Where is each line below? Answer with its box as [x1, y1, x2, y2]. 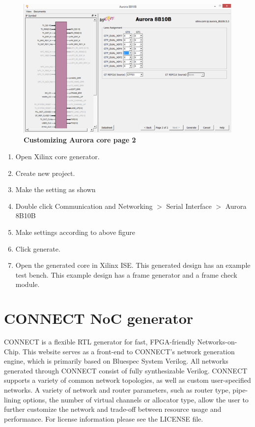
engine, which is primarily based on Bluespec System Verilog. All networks [4, 356, 228, 366]
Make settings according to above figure [15, 227, 136, 237]
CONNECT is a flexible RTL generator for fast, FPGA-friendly [4, 337, 195, 347]
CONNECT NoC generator [4, 308, 194, 328]
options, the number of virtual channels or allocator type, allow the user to [23, 394, 249, 404]
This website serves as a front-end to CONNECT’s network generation [23, 346, 235, 356]
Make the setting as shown [15, 184, 96, 195]
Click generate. [15, 243, 60, 254]
